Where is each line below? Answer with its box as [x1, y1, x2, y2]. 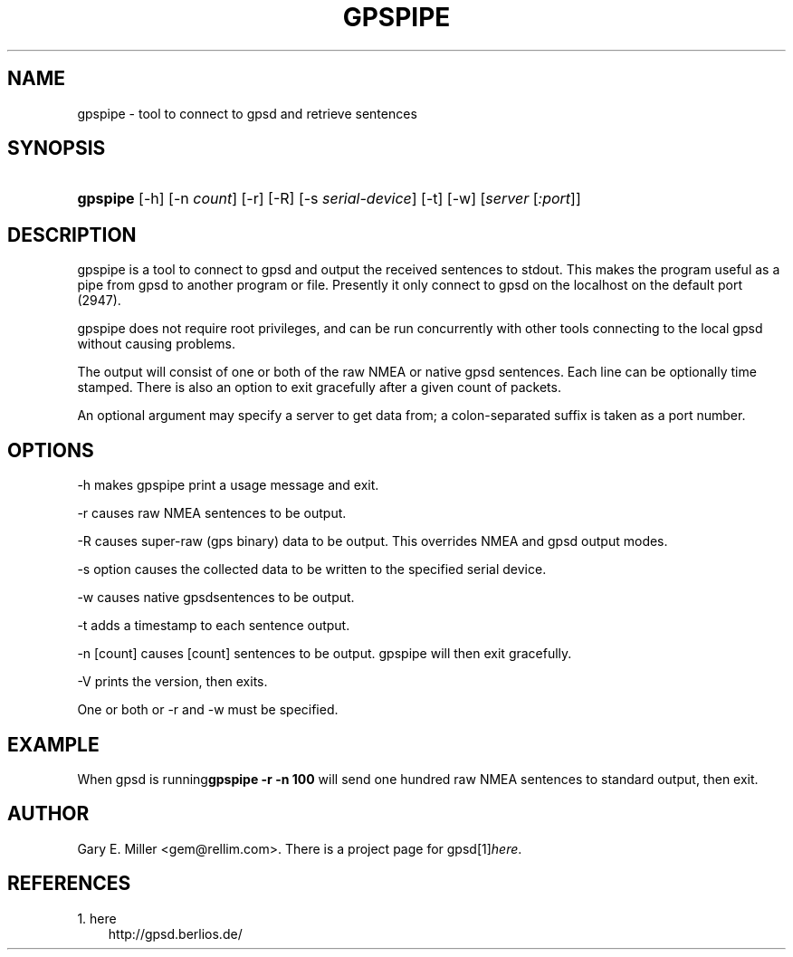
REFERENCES [7, 872, 131, 895]
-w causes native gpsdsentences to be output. [77, 589, 355, 606]
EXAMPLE [7, 732, 100, 756]
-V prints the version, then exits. [77, 674, 268, 690]
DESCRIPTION [7, 223, 137, 246]
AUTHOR [7, 802, 90, 826]
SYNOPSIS [7, 137, 106, 160]
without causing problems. [77, 336, 235, 352]
